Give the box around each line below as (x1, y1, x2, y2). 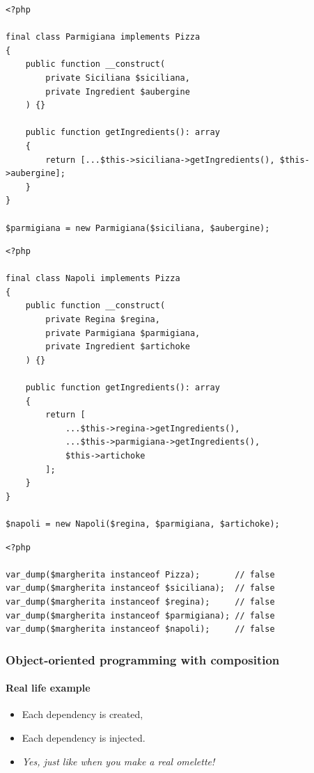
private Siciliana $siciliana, (45, 72, 190, 83)
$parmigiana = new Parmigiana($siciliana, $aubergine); (6, 223, 270, 233)
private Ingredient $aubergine (45, 86, 190, 97)
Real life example (6, 680, 91, 695)
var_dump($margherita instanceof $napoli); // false (6, 624, 275, 635)
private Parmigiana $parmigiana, (45, 328, 201, 338)
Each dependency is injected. (22, 730, 146, 744)
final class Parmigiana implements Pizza (6, 32, 201, 42)
